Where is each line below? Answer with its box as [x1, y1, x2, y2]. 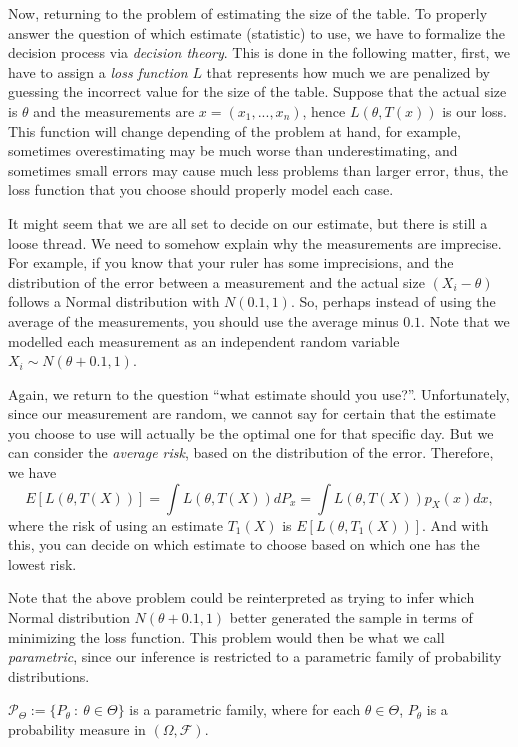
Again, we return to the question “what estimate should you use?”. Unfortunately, [8, 383, 510, 404]
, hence [302, 100, 346, 121]
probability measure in [8, 719, 146, 739]
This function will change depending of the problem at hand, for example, [8, 120, 461, 141]
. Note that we [421, 310, 510, 331]
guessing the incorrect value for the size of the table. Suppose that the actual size [8, 81, 507, 102]
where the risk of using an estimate [8, 514, 223, 535]
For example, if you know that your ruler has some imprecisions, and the [8, 252, 454, 273]
